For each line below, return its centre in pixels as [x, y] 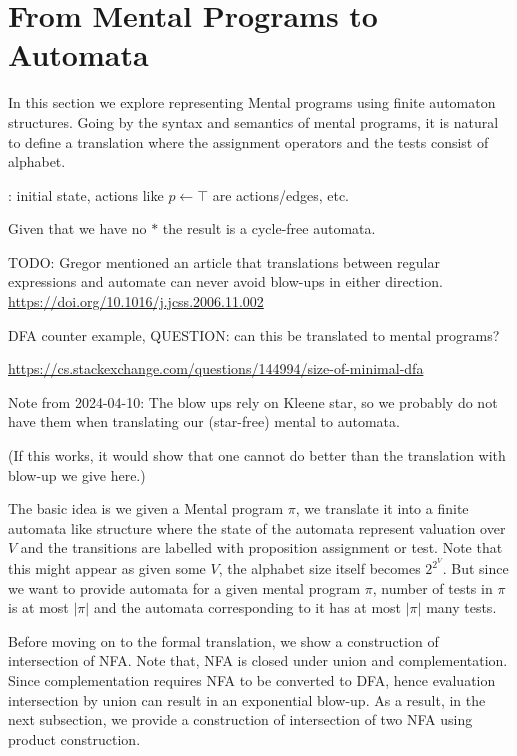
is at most [38, 607]
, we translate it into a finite [382, 508]
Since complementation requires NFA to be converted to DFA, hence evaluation [252, 680]
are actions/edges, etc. [280, 194]
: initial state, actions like [86, 194]
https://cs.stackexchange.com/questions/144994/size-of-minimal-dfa [216, 368]
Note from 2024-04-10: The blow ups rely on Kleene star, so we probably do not [253, 401]
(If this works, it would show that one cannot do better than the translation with [257, 455]
